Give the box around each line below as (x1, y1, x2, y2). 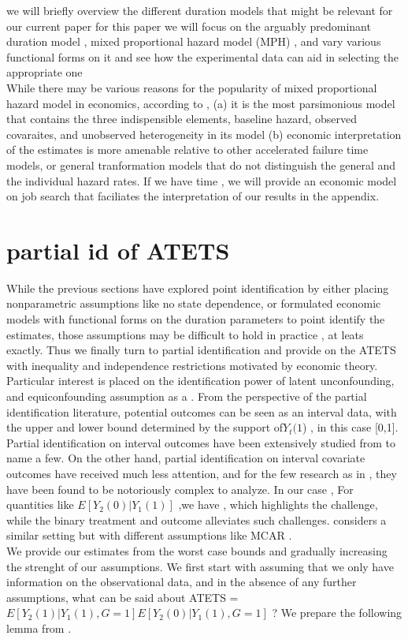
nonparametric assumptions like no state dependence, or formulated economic (6, 295, 381, 312)
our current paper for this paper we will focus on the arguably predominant (6, 17, 371, 34)
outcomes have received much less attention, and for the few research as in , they (6, 465, 397, 481)
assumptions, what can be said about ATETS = (6, 589, 239, 605)
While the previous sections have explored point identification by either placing (6, 279, 389, 296)
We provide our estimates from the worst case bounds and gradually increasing (6, 542, 388, 559)
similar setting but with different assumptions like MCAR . (6, 527, 292, 544)
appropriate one (6, 64, 83, 80)
